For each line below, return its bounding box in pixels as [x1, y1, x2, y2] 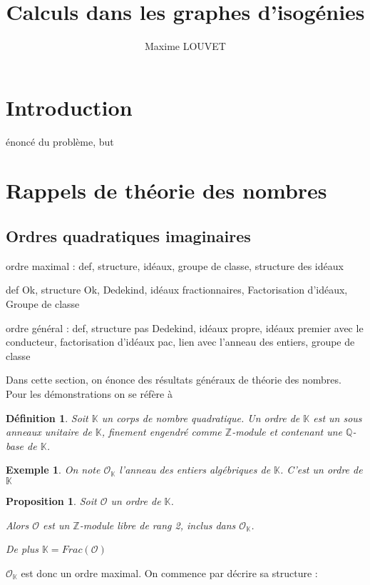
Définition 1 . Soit [6, 410, 88, 425]
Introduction [6, 92, 133, 121]
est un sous [313, 410, 362, 425]
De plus [6, 541, 39, 556]
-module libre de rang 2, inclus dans [79, 517, 236, 532]
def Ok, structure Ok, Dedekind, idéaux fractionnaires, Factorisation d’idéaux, [6, 282, 348, 297]
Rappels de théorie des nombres [6, 176, 327, 205]
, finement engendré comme [101, 424, 222, 439]
